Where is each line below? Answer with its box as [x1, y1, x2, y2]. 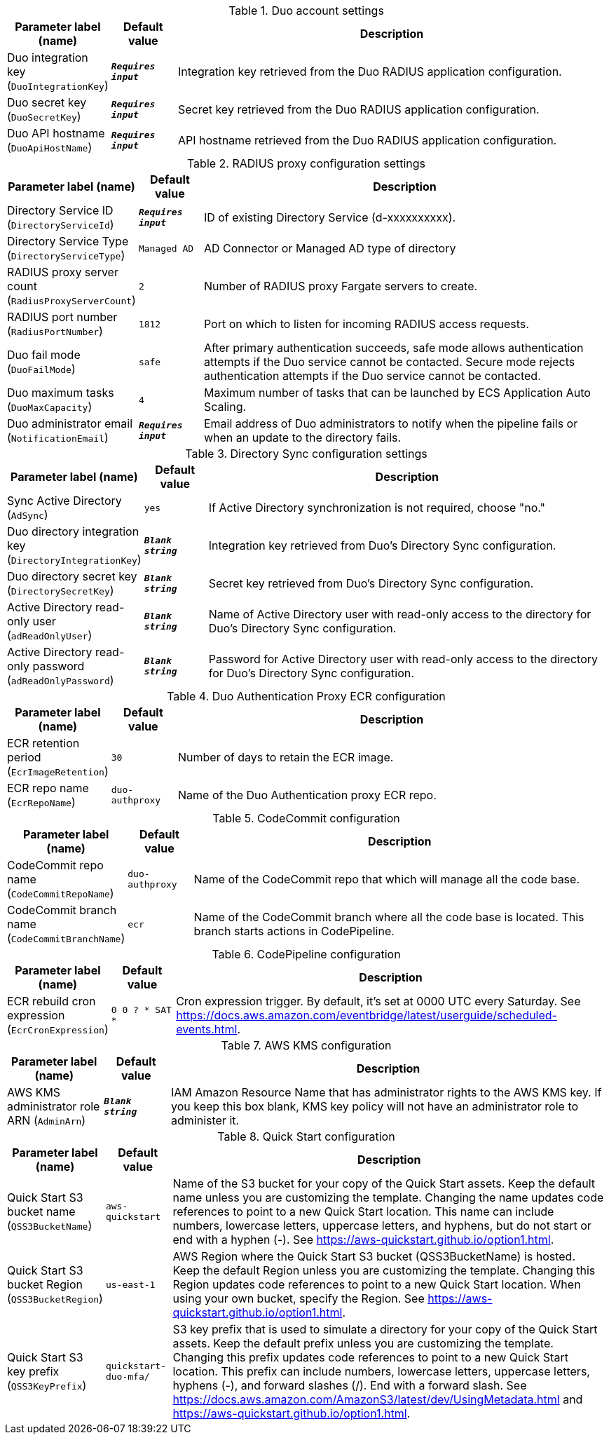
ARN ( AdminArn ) [7, 1113, 86, 1127]
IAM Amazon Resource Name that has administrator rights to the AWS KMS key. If [171, 1085, 602, 1099]
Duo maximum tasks [7, 386, 114, 400]
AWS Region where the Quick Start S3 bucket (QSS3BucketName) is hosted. [172, 1249, 576, 1263]
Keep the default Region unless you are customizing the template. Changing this [172, 1263, 596, 1277]
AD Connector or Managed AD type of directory [203, 241, 456, 255]
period [7, 750, 41, 764]
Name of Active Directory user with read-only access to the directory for [208, 607, 591, 621]
